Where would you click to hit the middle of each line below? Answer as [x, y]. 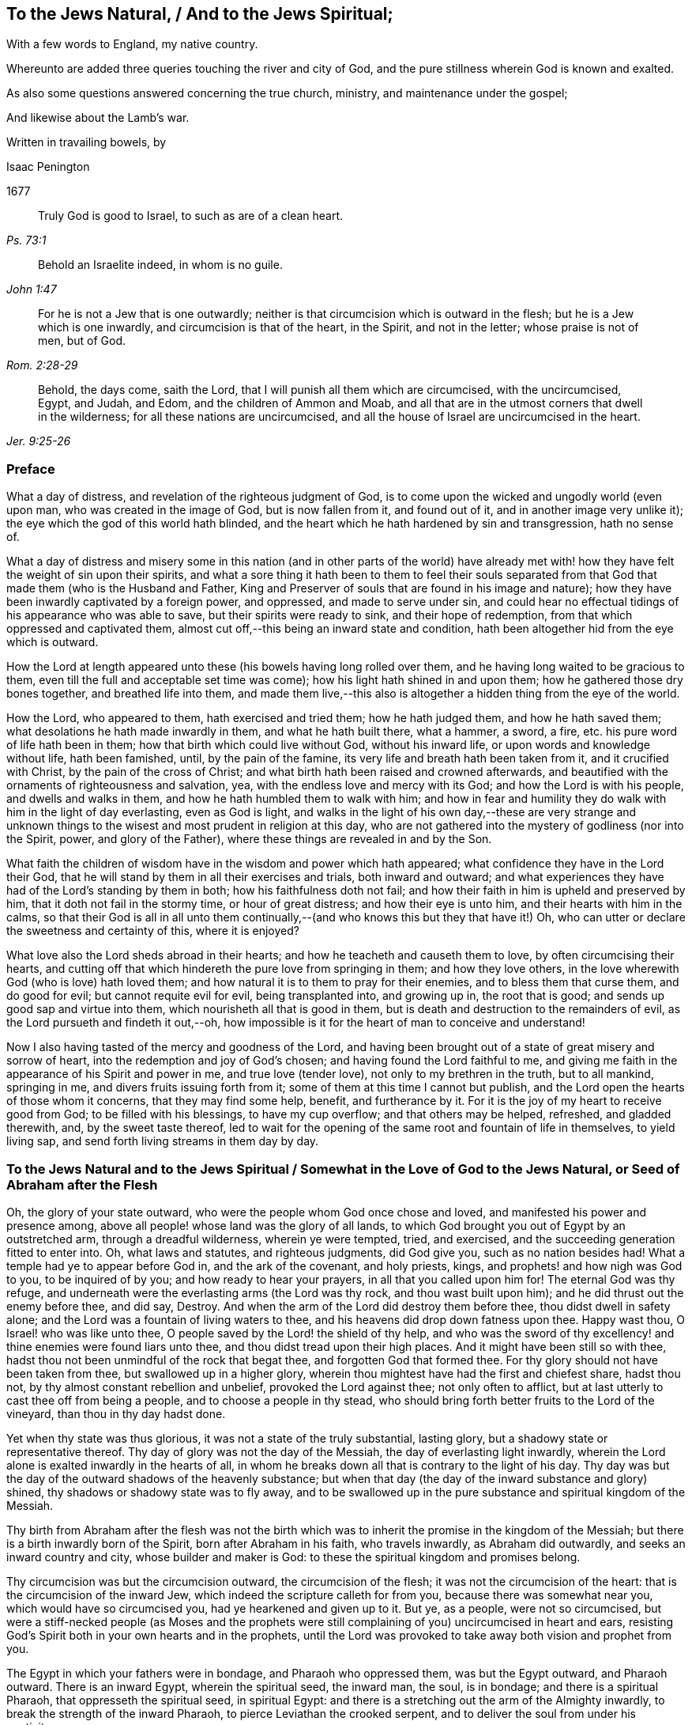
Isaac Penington [48, 167]
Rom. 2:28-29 [42, 365]
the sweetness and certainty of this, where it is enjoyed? [153, 931]
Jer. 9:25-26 [39, 441]
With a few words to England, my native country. [132, 44]
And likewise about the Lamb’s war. [98, 118]
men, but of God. [82, 341]
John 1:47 [32, 289]
